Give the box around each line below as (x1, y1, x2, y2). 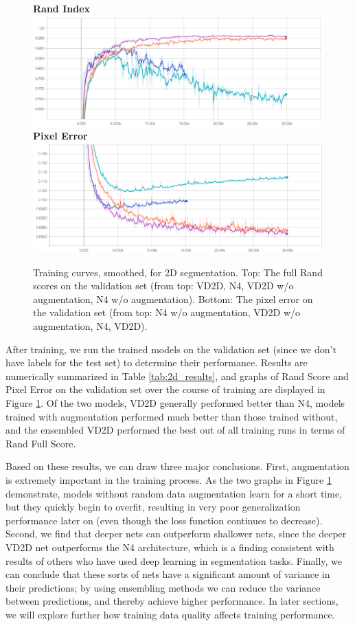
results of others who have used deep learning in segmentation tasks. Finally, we (5, 553, 343, 568)
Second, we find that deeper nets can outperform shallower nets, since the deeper (5, 526, 347, 541)
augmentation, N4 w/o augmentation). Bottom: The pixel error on (33, 291, 313, 306)
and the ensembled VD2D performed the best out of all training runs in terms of (5, 423, 345, 437)
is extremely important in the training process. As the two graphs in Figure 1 (5, 472, 332, 487)
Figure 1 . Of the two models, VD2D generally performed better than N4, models (5, 396, 345, 410)
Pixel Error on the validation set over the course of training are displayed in (5, 382, 325, 396)
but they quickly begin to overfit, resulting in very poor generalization (5, 500, 301, 514)
